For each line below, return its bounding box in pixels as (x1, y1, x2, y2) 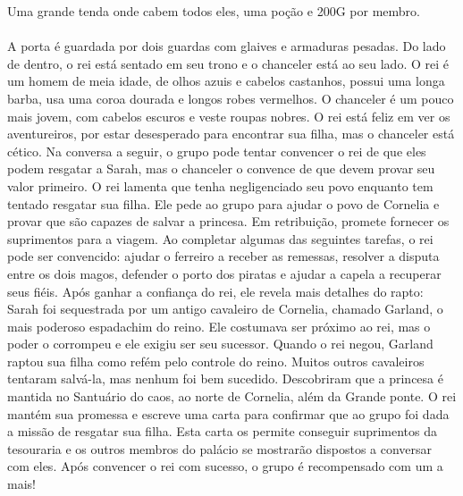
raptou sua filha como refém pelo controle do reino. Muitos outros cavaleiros (7, 351, 425, 370)
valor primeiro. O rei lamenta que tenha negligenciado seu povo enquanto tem (7, 176, 434, 195)
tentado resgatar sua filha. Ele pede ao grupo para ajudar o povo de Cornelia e (7, 194, 440, 213)
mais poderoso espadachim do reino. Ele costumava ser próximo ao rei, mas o (7, 316, 431, 335)
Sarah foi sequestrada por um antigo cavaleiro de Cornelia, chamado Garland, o (7, 299, 443, 318)
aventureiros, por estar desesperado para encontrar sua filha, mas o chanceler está (7, 124, 455, 143)
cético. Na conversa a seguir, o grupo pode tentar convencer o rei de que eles (7, 141, 426, 160)
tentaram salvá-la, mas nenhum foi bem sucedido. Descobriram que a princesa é (7, 369, 443, 388)
